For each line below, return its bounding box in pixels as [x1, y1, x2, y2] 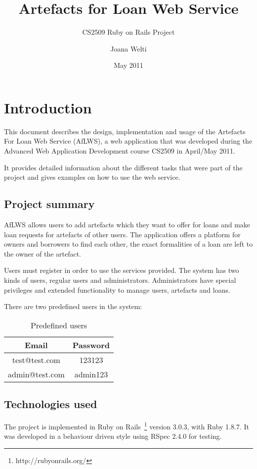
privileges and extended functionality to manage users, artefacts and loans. [4, 284, 230, 295]
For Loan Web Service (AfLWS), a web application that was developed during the [4, 136, 253, 146]
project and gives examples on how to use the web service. [4, 172, 180, 182]
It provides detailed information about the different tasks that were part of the [4, 162, 243, 172]
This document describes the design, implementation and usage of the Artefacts [4, 126, 246, 136]
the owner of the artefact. [4, 248, 82, 259]
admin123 [74, 368, 108, 380]
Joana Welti [110, 43, 147, 53]
